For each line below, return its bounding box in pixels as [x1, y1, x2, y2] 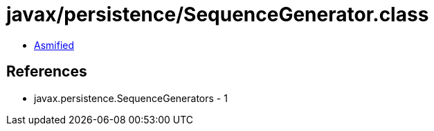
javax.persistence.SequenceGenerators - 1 [34, 92, 228, 104]
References [6, 63, 87, 81]
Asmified [34, 39, 75, 51]
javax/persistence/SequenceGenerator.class [6, 3, 429, 26]
